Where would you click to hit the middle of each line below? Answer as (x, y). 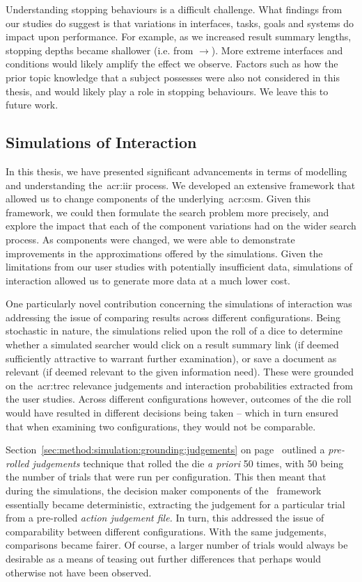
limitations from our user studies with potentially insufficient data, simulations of (179, 267)
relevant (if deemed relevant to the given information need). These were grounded (180, 372)
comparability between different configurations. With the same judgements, (166, 531)
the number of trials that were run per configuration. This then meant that (166, 477)
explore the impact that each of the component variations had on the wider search (181, 226)
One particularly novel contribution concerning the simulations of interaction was (179, 304)
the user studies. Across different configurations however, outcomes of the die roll (179, 399)
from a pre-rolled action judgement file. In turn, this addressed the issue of (165, 518)
